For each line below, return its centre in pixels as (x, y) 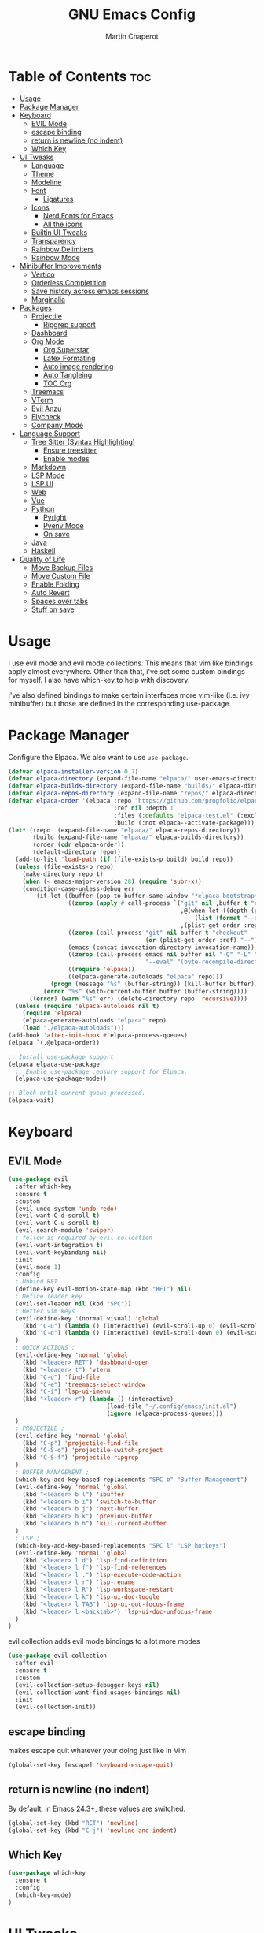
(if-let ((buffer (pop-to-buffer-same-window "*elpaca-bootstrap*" (149, 896)
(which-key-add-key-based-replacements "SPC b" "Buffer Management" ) (131, 1480)
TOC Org (57, 383)
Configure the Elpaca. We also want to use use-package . (98, 757)
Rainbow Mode (55, 257)
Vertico (43, 274)
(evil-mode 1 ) (38, 1267)
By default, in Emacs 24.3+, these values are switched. (97, 1808)
